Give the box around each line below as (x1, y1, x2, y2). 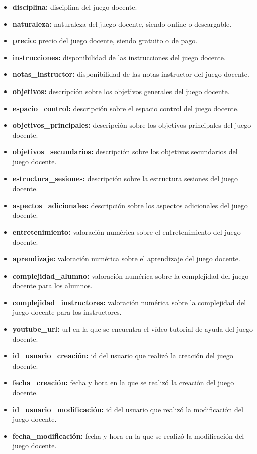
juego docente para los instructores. (12, 307, 122, 317)
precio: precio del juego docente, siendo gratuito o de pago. (12, 35, 198, 46)
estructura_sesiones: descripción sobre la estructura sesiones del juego (12, 173, 238, 184)
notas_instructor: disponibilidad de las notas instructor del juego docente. (12, 69, 249, 79)
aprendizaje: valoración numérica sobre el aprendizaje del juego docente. (12, 253, 240, 264)
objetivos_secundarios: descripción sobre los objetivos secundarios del (12, 146, 238, 157)
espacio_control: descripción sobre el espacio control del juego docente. (12, 103, 239, 113)
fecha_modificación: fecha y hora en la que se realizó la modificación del (12, 430, 244, 441)
